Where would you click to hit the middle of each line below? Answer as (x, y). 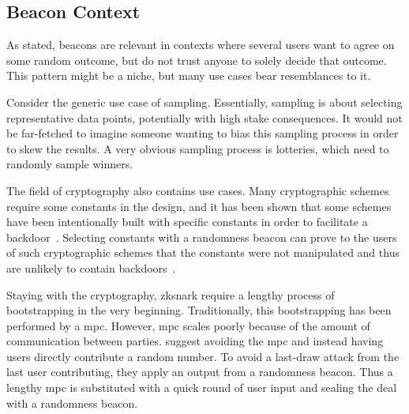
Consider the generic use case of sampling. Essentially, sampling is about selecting (204, 102)
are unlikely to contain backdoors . (91, 267)
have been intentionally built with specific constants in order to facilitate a (187, 222)
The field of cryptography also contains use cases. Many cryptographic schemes (198, 190)
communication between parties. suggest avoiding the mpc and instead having (195, 341)
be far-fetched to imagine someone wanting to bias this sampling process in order (203, 133)
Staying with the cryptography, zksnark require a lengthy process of (171, 294)
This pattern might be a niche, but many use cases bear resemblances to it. (189, 75)
